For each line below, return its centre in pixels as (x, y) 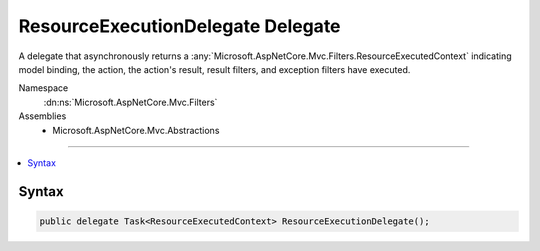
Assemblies (42, 116)
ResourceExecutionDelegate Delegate (179, 26)
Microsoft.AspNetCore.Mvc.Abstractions (136, 130)
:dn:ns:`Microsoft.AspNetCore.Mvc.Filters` (130, 102)
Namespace (43, 88)
